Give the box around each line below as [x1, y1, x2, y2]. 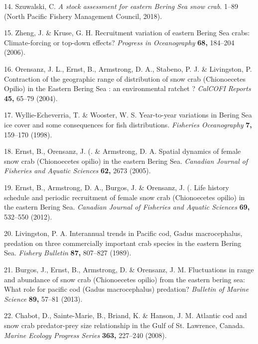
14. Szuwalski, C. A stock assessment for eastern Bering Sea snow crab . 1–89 [4, 1, 238, 11]
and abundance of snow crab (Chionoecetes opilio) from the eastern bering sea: [4, 274, 245, 284]
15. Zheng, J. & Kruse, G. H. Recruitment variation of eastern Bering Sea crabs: [4, 27, 250, 38]
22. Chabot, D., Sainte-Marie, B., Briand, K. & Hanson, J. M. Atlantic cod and [4, 310, 247, 321]
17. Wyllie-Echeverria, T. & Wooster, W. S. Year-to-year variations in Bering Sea [4, 110, 252, 120]
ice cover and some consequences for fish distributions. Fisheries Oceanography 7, [4, 119, 252, 129]
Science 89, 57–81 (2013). [4, 293, 83, 304]
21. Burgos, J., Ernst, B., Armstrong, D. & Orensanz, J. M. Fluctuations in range [4, 264, 254, 275]
